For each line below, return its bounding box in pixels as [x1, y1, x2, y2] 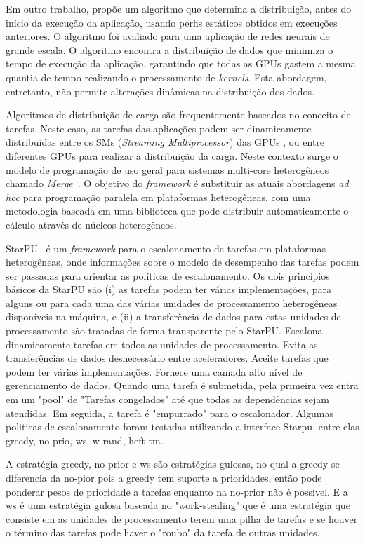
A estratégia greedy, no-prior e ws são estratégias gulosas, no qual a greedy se [6, 456, 340, 471]
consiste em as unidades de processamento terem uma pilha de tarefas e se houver [6, 511, 358, 526]
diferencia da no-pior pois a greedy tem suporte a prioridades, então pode [6, 470, 322, 484]
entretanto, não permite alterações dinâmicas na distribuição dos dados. [6, 83, 314, 98]
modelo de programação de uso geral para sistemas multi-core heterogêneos [6, 162, 329, 177]
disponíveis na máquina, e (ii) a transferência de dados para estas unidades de [6, 309, 341, 324]
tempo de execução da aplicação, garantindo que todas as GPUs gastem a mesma [6, 56, 356, 71]
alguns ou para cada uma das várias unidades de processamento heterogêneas [6, 295, 338, 310]
